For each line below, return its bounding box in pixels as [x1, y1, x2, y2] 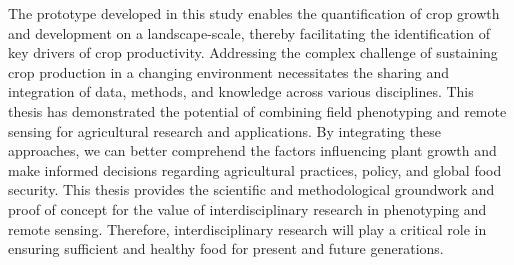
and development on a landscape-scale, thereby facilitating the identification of [8, 22, 491, 43]
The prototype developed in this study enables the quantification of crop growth [8, 3, 500, 23]
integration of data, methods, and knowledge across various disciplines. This [8, 81, 474, 102]
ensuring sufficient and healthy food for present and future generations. [8, 238, 444, 259]
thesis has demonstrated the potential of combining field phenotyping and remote [8, 100, 507, 121]
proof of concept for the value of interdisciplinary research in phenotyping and [8, 198, 487, 219]
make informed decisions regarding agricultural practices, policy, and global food [8, 159, 502, 180]
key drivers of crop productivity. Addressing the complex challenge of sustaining [8, 42, 498, 63]
